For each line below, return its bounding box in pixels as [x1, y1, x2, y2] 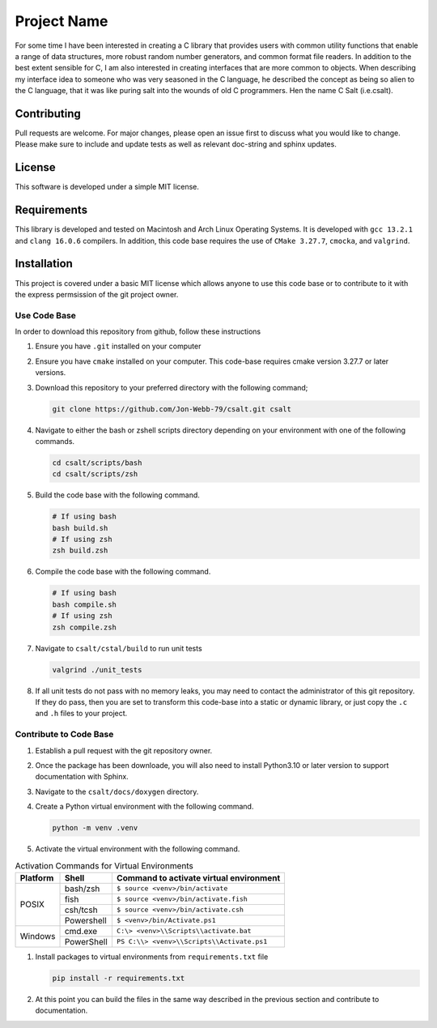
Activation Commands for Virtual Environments [15, 860, 193, 871]
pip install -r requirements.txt [52, 973, 185, 983]
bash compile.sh [52, 599, 117, 609]
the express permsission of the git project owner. [15, 289, 179, 299]
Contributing [15, 106, 81, 121]
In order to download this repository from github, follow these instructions [15, 326, 261, 336]
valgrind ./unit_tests [52, 665, 142, 674]
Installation [15, 257, 73, 271]
